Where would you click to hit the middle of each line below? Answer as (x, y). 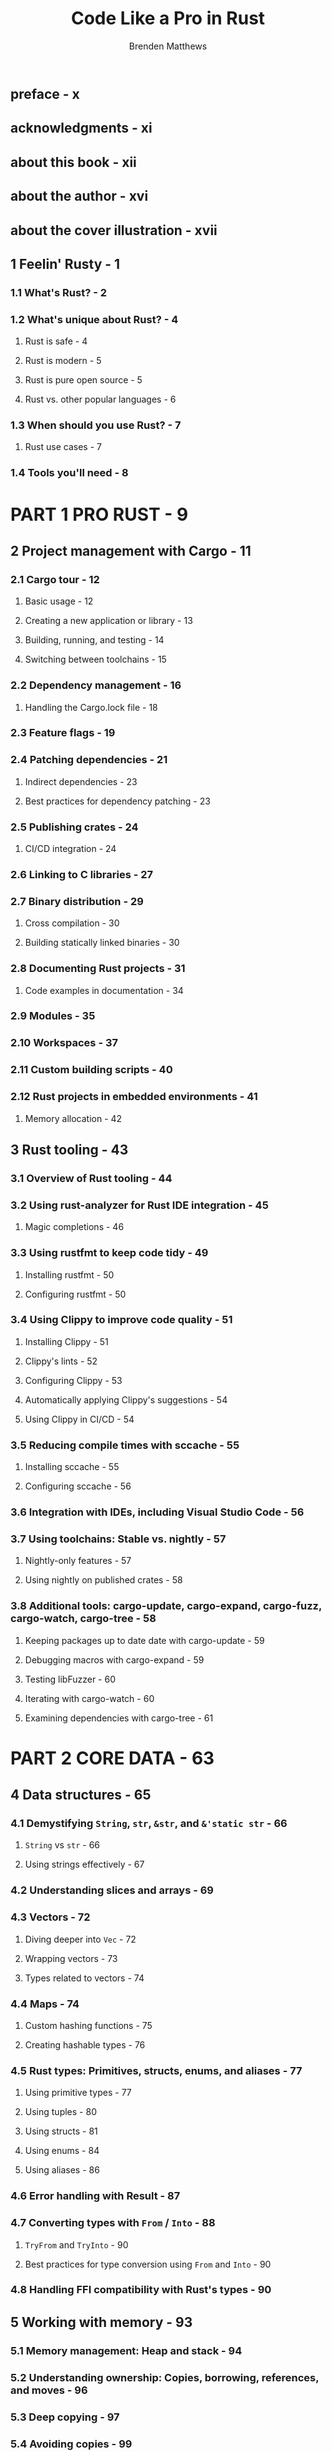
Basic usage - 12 (59, 601)
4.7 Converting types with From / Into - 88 (113, 2223)
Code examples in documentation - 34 (104, 990)
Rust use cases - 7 (63, 447)
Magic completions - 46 (74, 1227)
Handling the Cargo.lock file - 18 (91, 707)
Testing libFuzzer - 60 (70, 1679)
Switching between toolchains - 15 (95, 659)
